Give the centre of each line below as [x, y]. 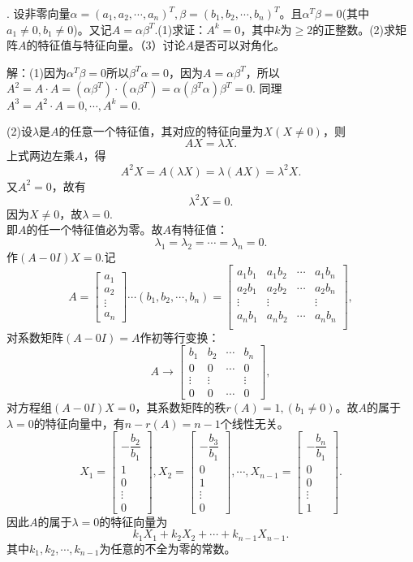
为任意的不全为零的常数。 [168, 548]
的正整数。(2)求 [354, 29]
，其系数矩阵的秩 [181, 406]
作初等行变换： [180, 337]
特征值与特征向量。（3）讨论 [112, 45]
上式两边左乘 [41, 156]
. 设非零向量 [39, 13]
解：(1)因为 [37, 72]
